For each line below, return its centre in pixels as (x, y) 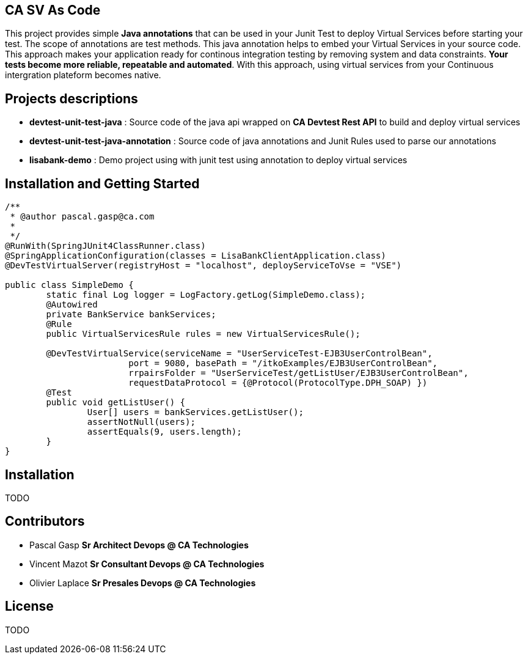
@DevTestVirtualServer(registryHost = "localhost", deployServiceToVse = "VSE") (204, 266)
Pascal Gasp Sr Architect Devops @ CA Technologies (139, 545)
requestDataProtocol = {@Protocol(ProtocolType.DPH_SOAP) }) (278, 383)
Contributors (45, 521)
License (29, 606)
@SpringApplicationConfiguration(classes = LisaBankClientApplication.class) (196, 256)
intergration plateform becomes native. (83, 75)
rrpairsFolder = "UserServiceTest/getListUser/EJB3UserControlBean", (299, 373)
